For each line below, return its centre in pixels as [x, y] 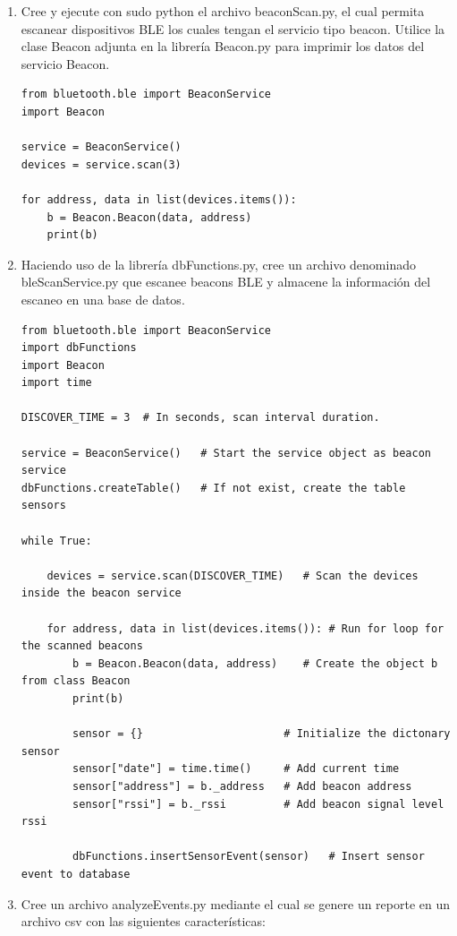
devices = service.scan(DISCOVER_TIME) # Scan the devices [233, 575]
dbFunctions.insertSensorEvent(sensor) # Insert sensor [249, 857]
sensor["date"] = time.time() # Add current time [236, 769]
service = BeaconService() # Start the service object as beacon [226, 453]
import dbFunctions [79, 348]
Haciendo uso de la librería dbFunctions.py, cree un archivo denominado [218, 264]
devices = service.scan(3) [101, 164]
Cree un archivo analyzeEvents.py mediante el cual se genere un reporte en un [236, 903]
